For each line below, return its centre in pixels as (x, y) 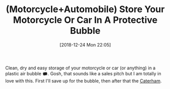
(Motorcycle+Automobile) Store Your (85, 9)
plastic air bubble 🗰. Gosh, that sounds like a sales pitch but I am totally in (83, 73)
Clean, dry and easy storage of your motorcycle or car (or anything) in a (80, 68)
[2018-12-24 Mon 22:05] (85, 45)
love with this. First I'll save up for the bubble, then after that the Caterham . (83, 81)
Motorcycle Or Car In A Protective (85, 20)
